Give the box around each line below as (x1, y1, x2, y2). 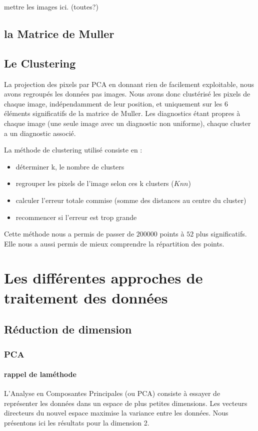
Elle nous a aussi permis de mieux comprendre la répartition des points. (4, 238, 224, 248)
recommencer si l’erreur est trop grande (15, 211, 137, 222)
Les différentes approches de (4, 267, 203, 288)
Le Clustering (4, 55, 76, 70)
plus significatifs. (195, 228, 247, 239)
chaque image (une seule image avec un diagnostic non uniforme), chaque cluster (4, 117, 251, 128)
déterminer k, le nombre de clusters (15, 161, 124, 171)
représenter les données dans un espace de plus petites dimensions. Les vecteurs (4, 397, 247, 408)
